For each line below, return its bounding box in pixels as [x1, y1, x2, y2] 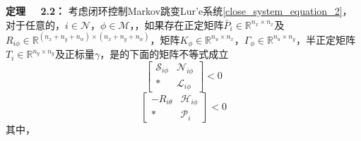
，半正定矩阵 [296, 32, 356, 47]
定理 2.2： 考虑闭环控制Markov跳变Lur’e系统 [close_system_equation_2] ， [6, 4, 353, 18]
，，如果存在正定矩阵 [129, 17, 224, 32]
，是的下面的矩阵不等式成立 [100, 47, 229, 61]
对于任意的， [6, 17, 65, 32]
